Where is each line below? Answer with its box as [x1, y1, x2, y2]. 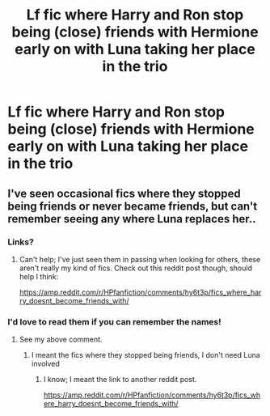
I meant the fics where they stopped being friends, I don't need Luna [31, 350, 260, 360]
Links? [7, 236, 34, 248]
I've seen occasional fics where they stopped [7, 186, 241, 200]
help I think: [19, 271, 59, 281]
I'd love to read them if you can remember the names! [7, 316, 221, 327]
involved [31, 359, 60, 369]
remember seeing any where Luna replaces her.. [7, 212, 256, 226]
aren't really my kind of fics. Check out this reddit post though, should [19, 263, 252, 273]
